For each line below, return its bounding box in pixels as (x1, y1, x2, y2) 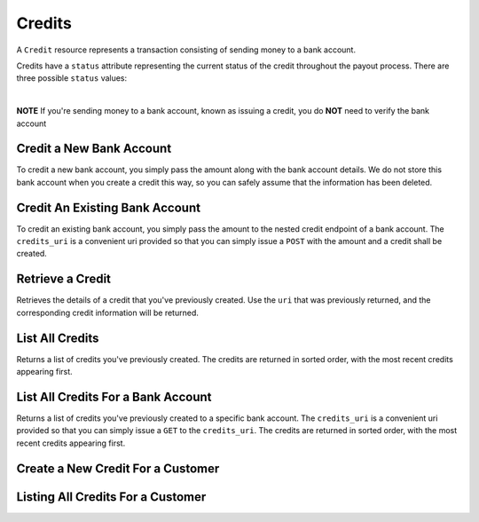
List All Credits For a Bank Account (16, 389, 212, 404)
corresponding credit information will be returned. (16, 307, 199, 318)
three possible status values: (16, 73, 128, 83)
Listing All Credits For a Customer (16, 489, 207, 504)
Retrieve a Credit (16, 272, 111, 287)
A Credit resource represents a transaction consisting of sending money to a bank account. (16, 44, 357, 55)
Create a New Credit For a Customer (16, 461, 220, 476)
